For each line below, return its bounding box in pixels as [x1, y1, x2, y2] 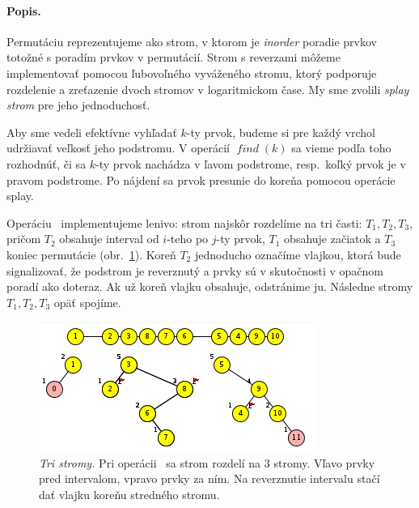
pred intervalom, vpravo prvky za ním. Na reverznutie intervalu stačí [39, 470, 380, 487]
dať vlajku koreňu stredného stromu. [39, 486, 220, 503]
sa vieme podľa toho [291, 139, 391, 156]
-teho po [167, 230, 209, 247]
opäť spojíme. [53, 293, 121, 310]
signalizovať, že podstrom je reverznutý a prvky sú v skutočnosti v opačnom [6, 262, 384, 279]
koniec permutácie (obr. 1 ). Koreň [6, 245, 176, 263]
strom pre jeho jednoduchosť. [6, 96, 150, 113]
